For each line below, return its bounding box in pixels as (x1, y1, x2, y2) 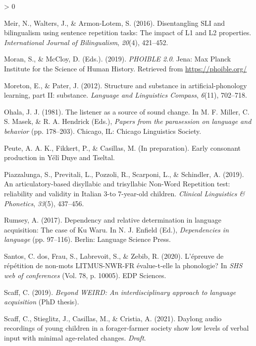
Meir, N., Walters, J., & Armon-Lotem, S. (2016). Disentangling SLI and (4, 17, 225, 28)
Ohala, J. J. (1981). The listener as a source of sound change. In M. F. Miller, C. (4, 106, 250, 116)
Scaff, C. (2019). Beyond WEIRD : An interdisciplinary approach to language (4, 287, 236, 297)
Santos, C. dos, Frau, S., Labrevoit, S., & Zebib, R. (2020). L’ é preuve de (4, 250, 224, 261)
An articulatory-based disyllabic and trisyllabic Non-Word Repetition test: (4, 178, 230, 189)
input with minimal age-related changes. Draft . (4, 333, 146, 343)
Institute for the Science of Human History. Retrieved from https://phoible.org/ (4, 63, 247, 73)
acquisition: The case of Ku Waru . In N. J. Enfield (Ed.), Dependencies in (4, 224, 229, 234)
